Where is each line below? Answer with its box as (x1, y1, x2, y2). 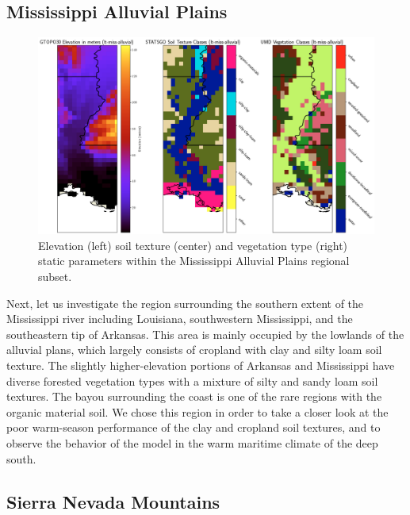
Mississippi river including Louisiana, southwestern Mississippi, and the (6, 310, 353, 327)
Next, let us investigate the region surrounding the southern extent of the (6, 294, 364, 311)
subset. (38, 268, 72, 284)
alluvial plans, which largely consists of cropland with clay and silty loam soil (6, 341, 382, 358)
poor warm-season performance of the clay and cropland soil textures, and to (6, 419, 381, 436)
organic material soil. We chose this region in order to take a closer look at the (6, 403, 389, 420)
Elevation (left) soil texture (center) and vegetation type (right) (38, 236, 348, 253)
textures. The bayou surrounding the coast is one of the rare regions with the (6, 388, 382, 405)
